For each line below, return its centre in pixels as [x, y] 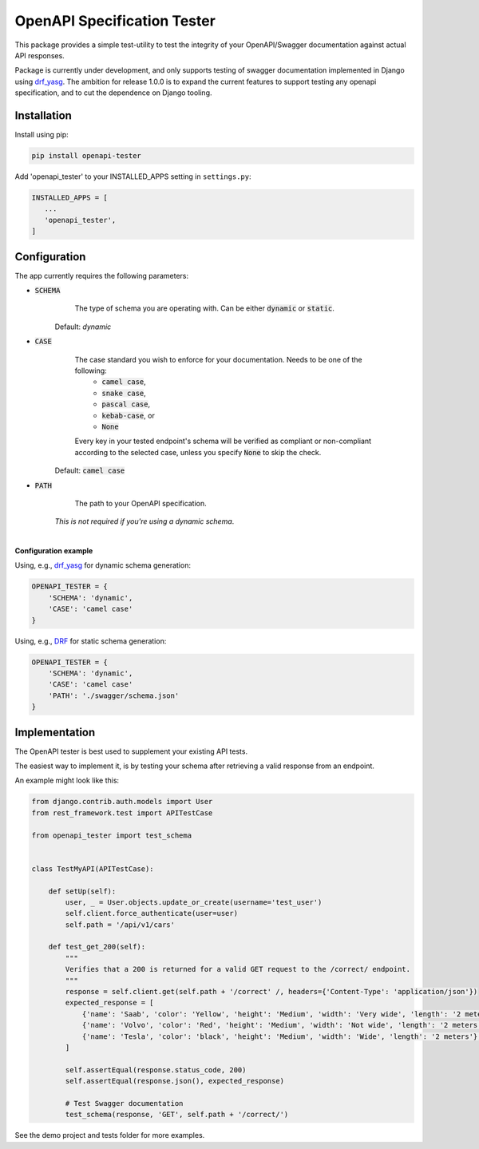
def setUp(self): [82, 891]
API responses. [40, 55]
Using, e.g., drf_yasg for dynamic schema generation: [103, 565]
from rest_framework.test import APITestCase [122, 813]
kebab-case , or [128, 415]
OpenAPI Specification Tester [115, 21]
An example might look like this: [67, 781]
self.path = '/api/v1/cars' [120, 925]
